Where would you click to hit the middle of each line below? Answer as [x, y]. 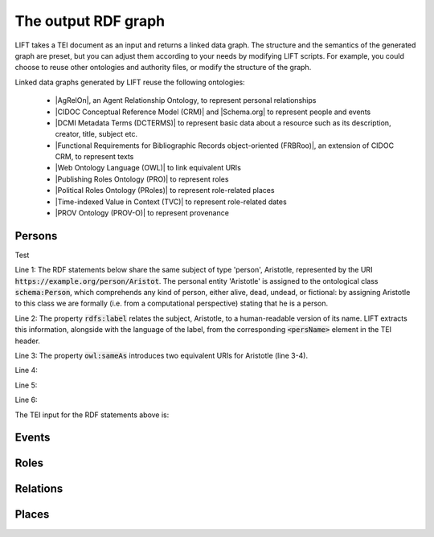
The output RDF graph [90, 21]
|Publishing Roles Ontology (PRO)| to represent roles [142, 179]
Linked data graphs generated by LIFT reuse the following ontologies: [130, 82]
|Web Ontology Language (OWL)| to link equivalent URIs [148, 168]
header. [27, 341]
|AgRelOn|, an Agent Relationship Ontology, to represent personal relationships [186, 100]
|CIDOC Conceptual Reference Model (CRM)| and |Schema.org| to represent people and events [213, 112]
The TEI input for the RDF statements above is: [92, 415]
